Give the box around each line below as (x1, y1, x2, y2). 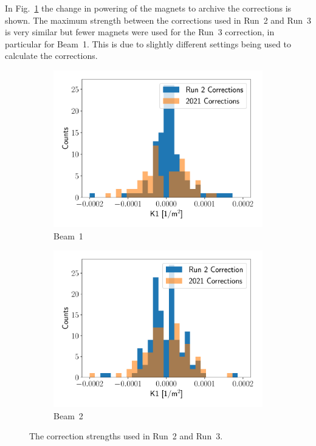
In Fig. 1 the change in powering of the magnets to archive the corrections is (5, 2, 292, 14)
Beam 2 (53, 409, 83, 422)
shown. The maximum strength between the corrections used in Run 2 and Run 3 (5, 13, 312, 26)
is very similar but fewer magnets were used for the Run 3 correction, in (5, 26, 275, 38)
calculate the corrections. (5, 49, 98, 62)
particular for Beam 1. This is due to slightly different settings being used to (5, 37, 291, 50)
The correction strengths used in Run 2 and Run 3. (29, 430, 223, 442)
